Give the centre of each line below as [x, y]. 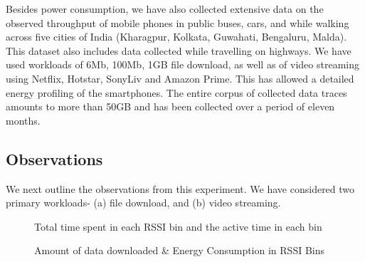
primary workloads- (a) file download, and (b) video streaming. [143, 203]
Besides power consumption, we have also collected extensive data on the [165, 9]
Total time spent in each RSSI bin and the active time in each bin [178, 226]
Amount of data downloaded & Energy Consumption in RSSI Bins [180, 250]
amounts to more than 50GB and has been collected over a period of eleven [170, 106]
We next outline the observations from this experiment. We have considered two [180, 188]
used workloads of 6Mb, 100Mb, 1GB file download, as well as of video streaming [182, 64]
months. [23, 120]
